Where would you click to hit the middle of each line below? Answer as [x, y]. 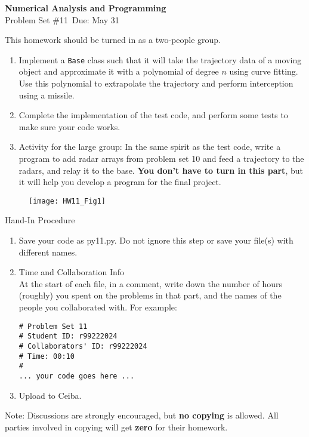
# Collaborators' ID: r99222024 [83, 346]
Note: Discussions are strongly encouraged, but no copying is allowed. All [142, 415]
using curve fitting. [264, 71]
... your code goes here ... [77, 376]
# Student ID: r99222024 [68, 336]
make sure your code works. [69, 126]
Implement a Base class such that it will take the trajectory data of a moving [160, 59]
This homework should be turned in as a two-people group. [113, 40]
